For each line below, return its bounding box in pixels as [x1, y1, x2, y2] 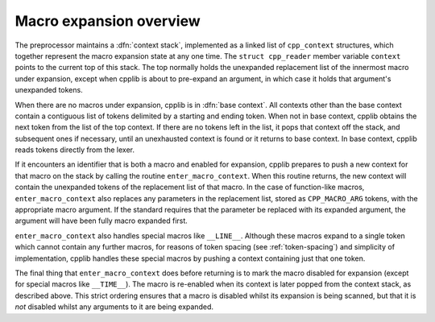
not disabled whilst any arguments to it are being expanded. [14, 302, 213, 312]
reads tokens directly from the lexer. [14, 145, 135, 155]
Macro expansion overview [14, 12, 201, 30]
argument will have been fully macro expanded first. [14, 216, 188, 225]
